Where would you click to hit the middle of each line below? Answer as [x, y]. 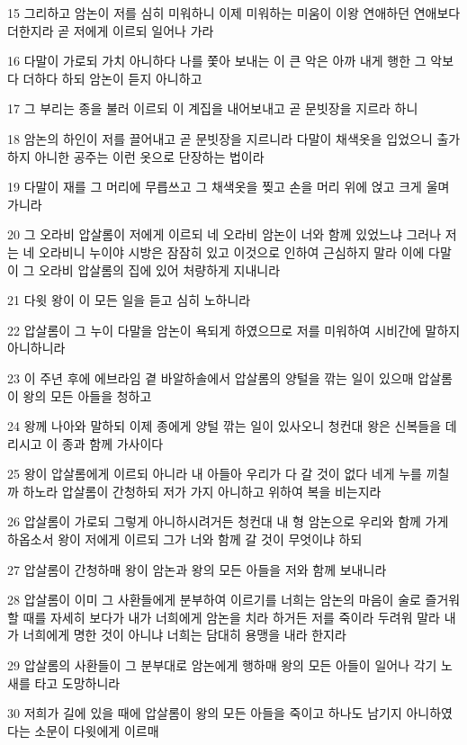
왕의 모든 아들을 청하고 [87, 395]
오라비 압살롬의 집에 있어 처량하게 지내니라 [160, 269]
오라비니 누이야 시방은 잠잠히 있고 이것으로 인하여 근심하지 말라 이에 [232, 251]
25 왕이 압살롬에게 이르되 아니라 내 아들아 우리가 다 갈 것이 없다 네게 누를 [215, 474]
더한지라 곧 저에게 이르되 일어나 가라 [111, 30]
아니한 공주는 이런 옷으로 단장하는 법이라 [149, 156]
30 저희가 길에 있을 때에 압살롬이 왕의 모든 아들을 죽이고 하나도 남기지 [205, 713]
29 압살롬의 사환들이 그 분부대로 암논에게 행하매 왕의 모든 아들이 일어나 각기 [222, 665]
